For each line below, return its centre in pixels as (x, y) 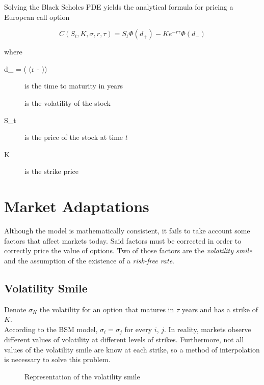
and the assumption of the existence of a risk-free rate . (89, 260)
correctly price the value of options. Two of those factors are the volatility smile (128, 250)
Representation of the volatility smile (82, 377)
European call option (37, 17)
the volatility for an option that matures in (107, 309)
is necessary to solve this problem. (57, 359)
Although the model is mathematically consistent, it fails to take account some (127, 231)
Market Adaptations (77, 206)
